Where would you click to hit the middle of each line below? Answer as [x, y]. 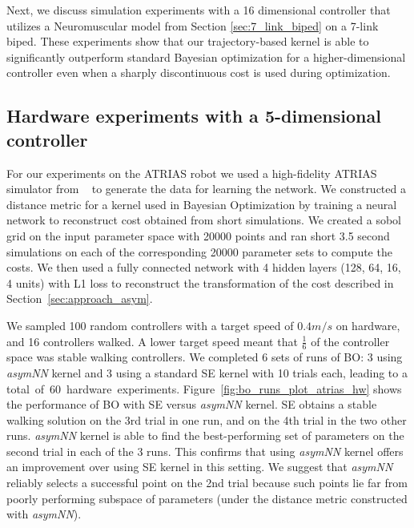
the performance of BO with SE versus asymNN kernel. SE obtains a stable [192, 404]
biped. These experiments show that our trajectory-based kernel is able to [188, 41]
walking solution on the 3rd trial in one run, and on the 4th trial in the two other [207, 419]
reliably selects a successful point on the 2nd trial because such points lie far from [207, 483]
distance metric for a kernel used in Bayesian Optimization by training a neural [202, 204]
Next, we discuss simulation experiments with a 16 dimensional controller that [199, 10]
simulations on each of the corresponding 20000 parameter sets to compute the [199, 251]
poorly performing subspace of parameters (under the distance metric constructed [207, 498]
